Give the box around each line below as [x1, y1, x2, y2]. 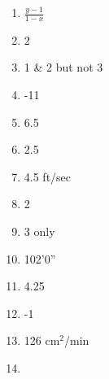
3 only [24, 222, 55, 239]
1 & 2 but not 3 [24, 59, 103, 76]
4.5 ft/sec [24, 168, 72, 185]
